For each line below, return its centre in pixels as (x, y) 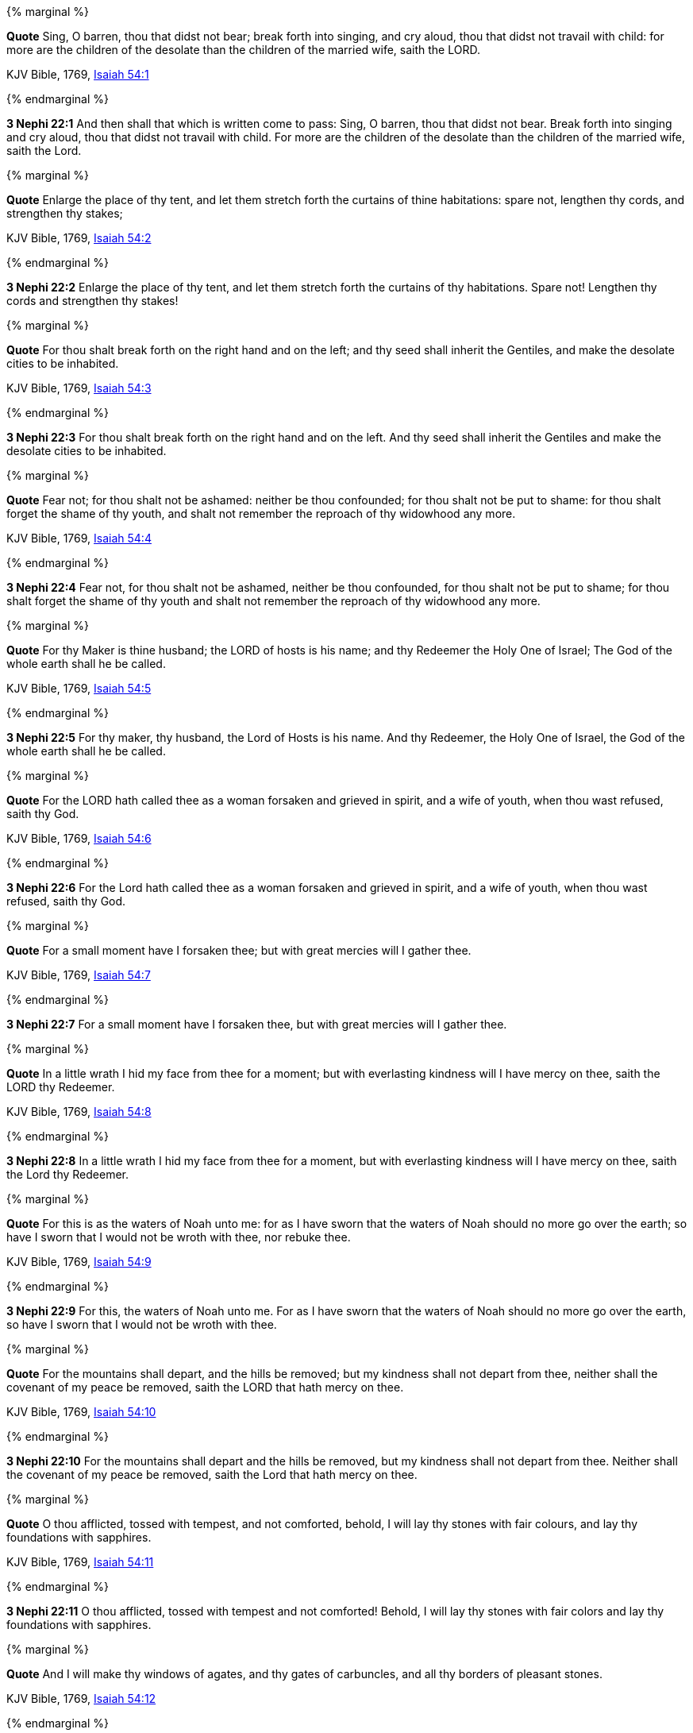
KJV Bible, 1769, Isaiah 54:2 (79, 238)
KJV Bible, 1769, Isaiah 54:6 (79, 838)
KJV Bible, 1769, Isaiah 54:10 (81, 1412)
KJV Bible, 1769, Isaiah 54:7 (79, 975)
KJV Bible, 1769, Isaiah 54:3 (79, 388)
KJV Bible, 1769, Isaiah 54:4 (79, 538)
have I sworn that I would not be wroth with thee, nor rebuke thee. (179, 1237)
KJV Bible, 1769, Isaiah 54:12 (81, 1698)
